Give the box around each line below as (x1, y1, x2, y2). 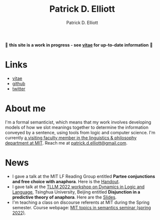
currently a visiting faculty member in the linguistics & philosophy (5, 135, 137, 141)
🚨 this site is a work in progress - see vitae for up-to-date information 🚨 (5, 42, 153, 48)
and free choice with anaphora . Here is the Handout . (12, 178, 120, 184)
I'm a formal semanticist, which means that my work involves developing (5, 119, 152, 125)
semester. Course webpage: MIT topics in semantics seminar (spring (12, 204, 151, 210)
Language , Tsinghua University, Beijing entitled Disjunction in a (12, 189, 140, 195)
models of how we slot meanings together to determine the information (5, 124, 149, 130)
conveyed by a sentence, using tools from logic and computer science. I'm (5, 129, 156, 135)
